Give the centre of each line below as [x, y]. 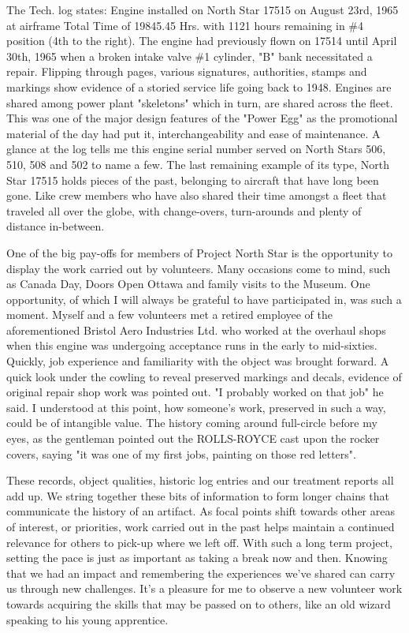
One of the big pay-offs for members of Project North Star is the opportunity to [199, 252]
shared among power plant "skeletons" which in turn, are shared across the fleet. [200, 102]
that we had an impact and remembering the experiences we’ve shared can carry [201, 573]
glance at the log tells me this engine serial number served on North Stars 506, [196, 149]
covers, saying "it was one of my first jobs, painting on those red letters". [181, 453]
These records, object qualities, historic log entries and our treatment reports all [200, 480]
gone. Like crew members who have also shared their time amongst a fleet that [197, 195]
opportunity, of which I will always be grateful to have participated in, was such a [204, 299]
